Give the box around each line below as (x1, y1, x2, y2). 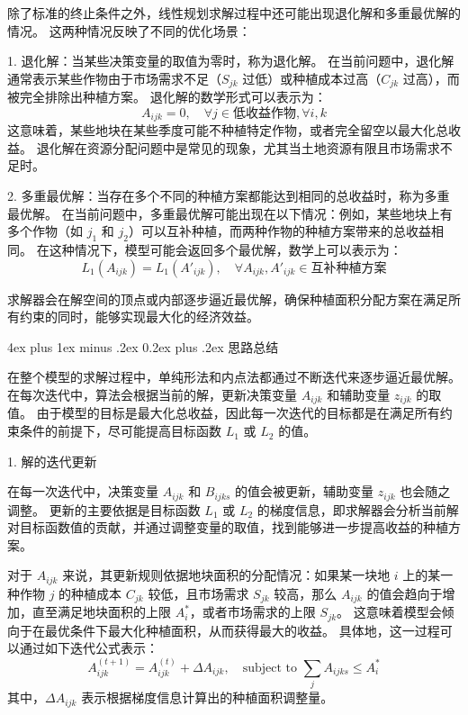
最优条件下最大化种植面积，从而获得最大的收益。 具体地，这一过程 (44, 620, 440, 639)
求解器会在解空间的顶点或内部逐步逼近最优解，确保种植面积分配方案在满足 (7, 289, 448, 308)
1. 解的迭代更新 (7, 451, 97, 470)
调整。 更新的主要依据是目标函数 (7, 500, 201, 519)
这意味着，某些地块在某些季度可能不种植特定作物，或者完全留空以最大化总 (7, 121, 448, 140)
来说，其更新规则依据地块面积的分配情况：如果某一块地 (62, 566, 391, 584)
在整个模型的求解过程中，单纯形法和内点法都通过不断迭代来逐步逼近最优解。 (7, 367, 461, 386)
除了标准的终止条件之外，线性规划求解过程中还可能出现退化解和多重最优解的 (7, 4, 461, 22)
